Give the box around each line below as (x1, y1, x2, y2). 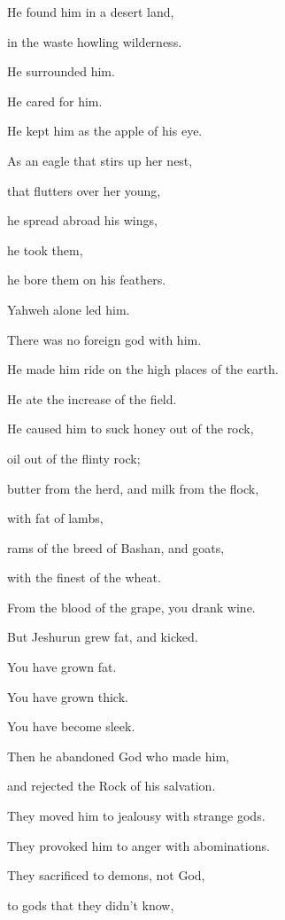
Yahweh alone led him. (7, 300, 130, 318)
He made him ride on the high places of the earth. (7, 360, 279, 378)
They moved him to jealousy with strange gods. (7, 807, 266, 825)
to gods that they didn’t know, (7, 895, 174, 914)
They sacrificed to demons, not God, (7, 866, 205, 885)
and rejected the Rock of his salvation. (7, 776, 216, 795)
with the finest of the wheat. (7, 568, 161, 587)
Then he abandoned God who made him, (7, 746, 229, 765)
